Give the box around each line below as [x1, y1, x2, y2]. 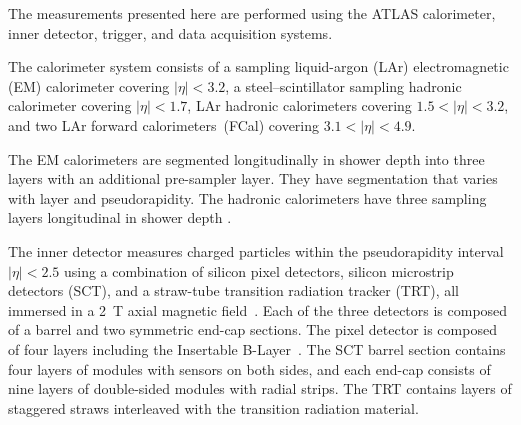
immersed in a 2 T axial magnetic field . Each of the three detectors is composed [8, 299, 508, 320]
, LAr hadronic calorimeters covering [187, 95, 412, 116]
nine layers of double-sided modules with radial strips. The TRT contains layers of [8, 378, 512, 399]
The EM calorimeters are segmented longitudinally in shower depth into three [8, 148, 485, 169]
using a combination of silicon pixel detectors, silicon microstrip [63, 260, 454, 281]
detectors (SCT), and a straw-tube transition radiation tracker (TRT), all [8, 280, 460, 301]
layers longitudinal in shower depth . [8, 207, 232, 228]
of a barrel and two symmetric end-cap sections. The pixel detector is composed [8, 319, 497, 340]
